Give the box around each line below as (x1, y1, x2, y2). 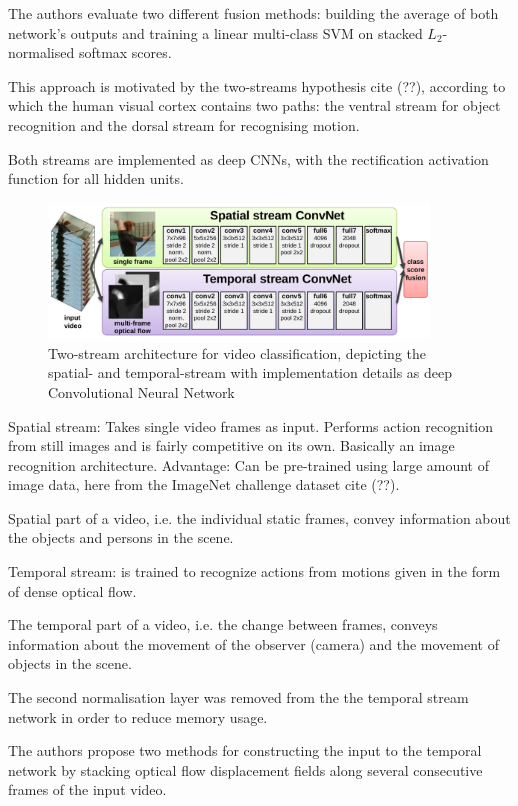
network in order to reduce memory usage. (8, 706, 268, 727)
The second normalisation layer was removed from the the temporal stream (8, 687, 469, 708)
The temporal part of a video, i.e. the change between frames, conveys (8, 614, 438, 635)
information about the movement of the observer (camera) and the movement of (8, 633, 499, 654)
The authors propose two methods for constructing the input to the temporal (8, 740, 482, 761)
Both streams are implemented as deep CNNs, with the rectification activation (8, 148, 489, 169)
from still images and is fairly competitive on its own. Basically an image (8, 435, 455, 456)
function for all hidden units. (8, 168, 184, 189)
